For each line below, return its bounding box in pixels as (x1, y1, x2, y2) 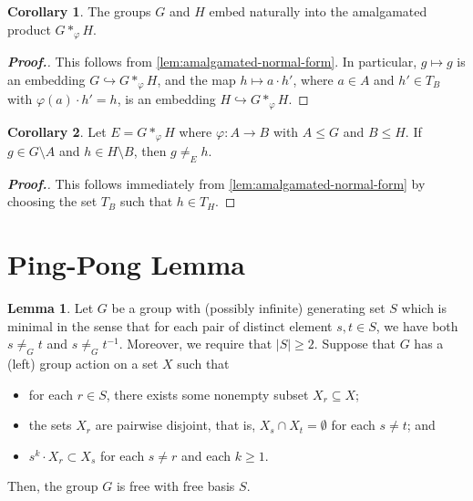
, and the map (157, 69, 236, 89)
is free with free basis (116, 476, 235, 496)
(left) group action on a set (7, 354, 159, 373)
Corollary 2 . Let (7, 121, 107, 141)
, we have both (375, 316, 458, 335)
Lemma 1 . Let (7, 298, 94, 318)
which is (401, 298, 447, 318)
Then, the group (7, 476, 98, 496)
